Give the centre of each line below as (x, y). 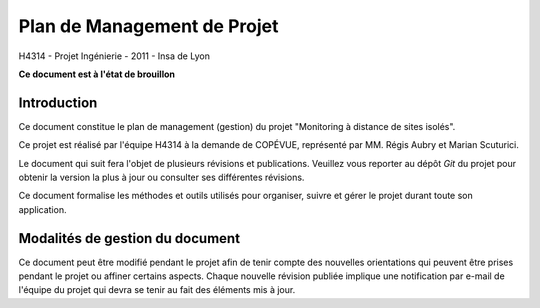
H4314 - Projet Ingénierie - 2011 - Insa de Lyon (114, 56)
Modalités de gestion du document (129, 238)
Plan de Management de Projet (148, 26)
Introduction (58, 102)
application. (42, 209)
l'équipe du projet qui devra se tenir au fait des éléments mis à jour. (157, 290)
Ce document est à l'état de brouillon (96, 74)
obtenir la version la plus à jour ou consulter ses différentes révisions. (161, 177)
